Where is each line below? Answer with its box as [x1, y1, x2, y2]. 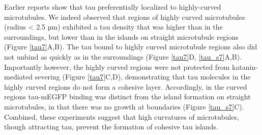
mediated [4, 71, 33, 82]
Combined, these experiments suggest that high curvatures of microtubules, [4, 111, 239, 122]
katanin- [231, 61, 258, 72]
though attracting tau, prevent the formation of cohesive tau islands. [4, 121, 218, 132]
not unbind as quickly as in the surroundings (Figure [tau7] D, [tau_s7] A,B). [4, 51, 242, 62]
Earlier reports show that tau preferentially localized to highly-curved [4, 2, 221, 12]
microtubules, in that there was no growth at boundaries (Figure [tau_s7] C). [4, 101, 244, 112]
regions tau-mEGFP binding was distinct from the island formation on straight [4, 91, 251, 102]
